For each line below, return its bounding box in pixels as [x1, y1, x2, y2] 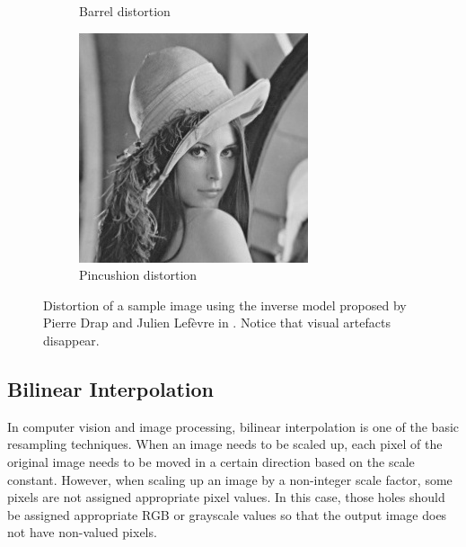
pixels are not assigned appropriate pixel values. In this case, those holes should [7, 488, 445, 507]
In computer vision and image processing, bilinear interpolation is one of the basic [7, 417, 460, 435]
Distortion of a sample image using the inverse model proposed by [43, 295, 407, 314]
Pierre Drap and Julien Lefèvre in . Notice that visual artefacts [43, 313, 391, 332]
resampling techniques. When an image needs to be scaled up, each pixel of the [7, 435, 443, 453]
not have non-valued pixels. [7, 523, 157, 542]
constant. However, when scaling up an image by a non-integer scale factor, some [7, 470, 453, 489]
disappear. [43, 330, 100, 349]
